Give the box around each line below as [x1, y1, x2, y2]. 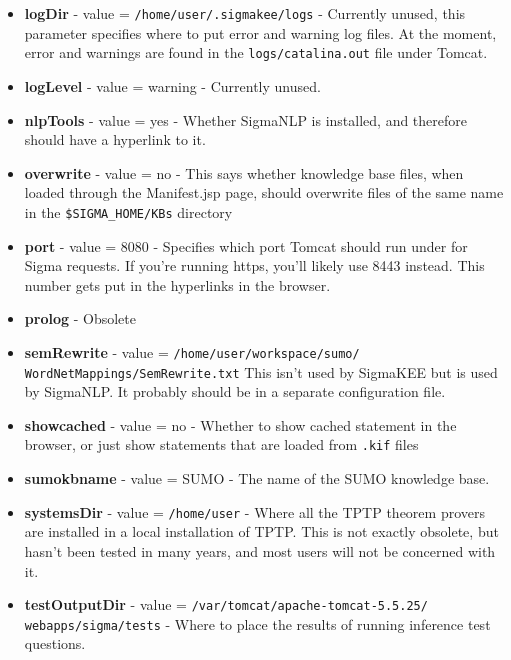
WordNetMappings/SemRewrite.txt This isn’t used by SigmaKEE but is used [24, 361, 498, 382]
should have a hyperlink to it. [24, 129, 206, 150]
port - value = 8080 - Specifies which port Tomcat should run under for [24, 235, 468, 256]
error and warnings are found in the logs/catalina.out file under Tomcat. [24, 42, 488, 63]
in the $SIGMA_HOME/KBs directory [24, 201, 233, 222]
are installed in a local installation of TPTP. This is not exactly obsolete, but [24, 521, 499, 542]
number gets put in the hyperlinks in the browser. [24, 274, 331, 295]
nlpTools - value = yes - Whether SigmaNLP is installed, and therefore [24, 109, 467, 130]
